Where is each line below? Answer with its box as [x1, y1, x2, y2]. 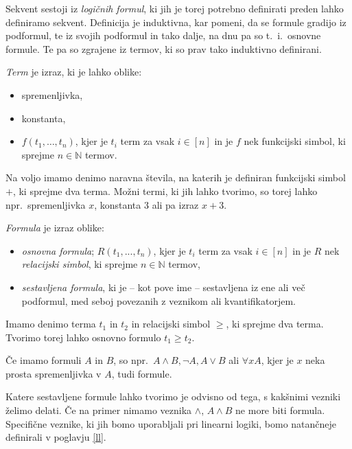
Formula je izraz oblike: [5, 220, 104, 235]
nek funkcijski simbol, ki [244, 134, 346, 148]
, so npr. [113, 353, 148, 367]
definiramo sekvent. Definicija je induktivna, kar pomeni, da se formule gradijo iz [5, 14, 347, 29]
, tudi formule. [111, 366, 172, 380]
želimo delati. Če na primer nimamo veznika [5, 403, 192, 417]
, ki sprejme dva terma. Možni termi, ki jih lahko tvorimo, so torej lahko [12, 183, 318, 198]
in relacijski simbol [131, 316, 211, 331]
